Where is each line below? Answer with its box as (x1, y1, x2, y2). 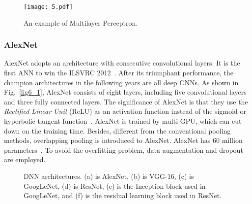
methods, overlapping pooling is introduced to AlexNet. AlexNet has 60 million (4, 135, 243, 145)
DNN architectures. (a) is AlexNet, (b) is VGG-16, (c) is (24, 171, 194, 181)
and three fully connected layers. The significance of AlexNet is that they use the (4, 96, 248, 106)
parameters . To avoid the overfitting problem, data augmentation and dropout (4, 144, 243, 155)
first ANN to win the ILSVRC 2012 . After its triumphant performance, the (4, 68, 234, 78)
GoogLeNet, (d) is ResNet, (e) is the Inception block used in (24, 180, 206, 191)
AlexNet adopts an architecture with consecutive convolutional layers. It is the (4, 58, 240, 68)
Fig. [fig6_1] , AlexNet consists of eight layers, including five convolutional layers (4, 87, 247, 97)
